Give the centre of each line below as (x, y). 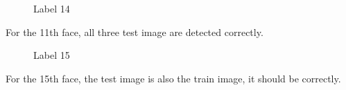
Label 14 (52, 8)
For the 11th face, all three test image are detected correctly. (135, 31)
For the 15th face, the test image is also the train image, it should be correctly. (173, 78)
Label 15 (52, 55)
